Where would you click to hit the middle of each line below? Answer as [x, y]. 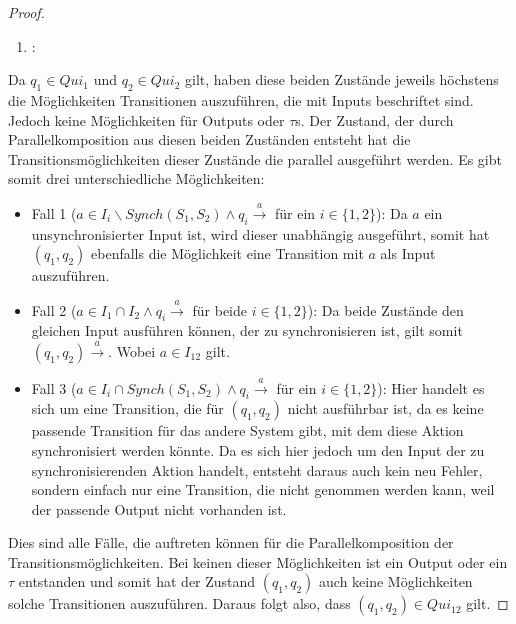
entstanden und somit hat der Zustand [137, 581]
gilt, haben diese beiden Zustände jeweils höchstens [342, 79]
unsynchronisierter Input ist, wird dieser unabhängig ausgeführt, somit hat [260, 233]
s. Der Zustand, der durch [374, 119]
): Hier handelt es [431, 387]
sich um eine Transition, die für [127, 408]
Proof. [26, 12]
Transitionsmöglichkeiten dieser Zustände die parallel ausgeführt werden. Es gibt [255, 158]
